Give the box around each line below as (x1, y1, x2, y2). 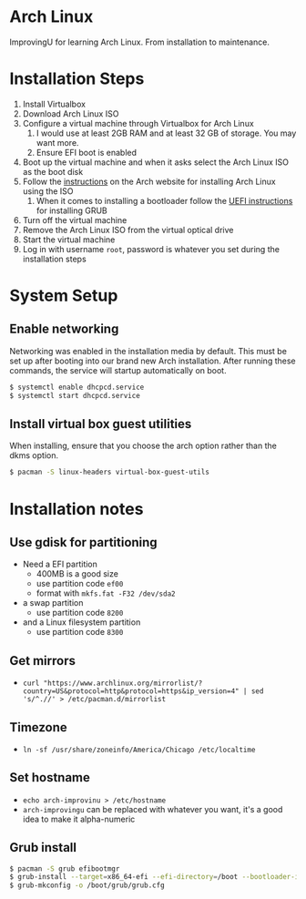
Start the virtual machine (22, 234, 116, 245)
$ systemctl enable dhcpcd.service (9, 383, 145, 392)
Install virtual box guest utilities (9, 416, 192, 432)
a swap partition (22, 598, 84, 608)
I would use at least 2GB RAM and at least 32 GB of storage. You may (36, 128, 297, 138)
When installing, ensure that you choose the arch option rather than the (9, 440, 278, 452)
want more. (36, 137, 79, 148)
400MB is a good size (36, 568, 118, 579)
